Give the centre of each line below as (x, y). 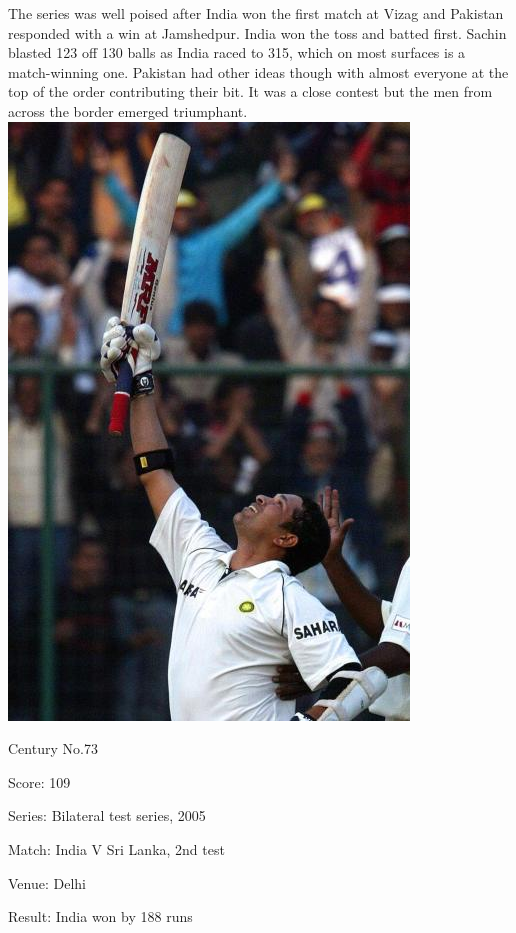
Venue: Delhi (47, 882)
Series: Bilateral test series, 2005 (107, 815)
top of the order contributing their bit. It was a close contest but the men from (250, 91)
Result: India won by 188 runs (100, 916)
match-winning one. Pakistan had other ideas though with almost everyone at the (258, 71)
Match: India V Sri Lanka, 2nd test (116, 848)
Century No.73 (53, 748)
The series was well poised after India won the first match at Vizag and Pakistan (256, 13)
